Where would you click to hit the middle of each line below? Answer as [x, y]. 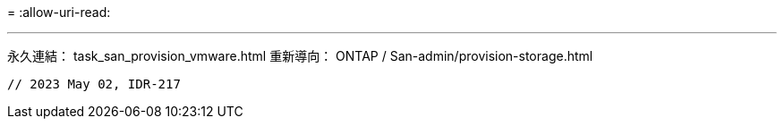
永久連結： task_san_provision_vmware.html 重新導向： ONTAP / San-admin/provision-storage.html [300, 56]
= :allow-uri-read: [59, 12]
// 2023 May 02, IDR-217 [94, 84]
